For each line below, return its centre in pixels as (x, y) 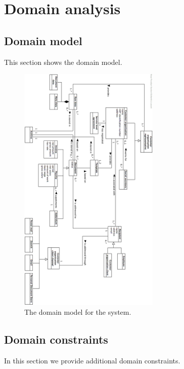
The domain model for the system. (78, 312)
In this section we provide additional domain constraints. (92, 360)
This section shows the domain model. (63, 62)
